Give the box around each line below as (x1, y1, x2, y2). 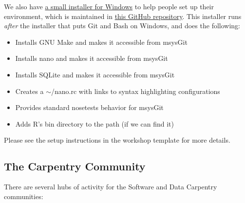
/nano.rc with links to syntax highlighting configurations (51, 86, 220, 96)
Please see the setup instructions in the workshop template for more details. (4, 135, 230, 145)
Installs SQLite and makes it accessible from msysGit (15, 69, 175, 79)
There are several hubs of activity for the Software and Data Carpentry (4, 182, 217, 192)
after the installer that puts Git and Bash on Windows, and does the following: (4, 20, 240, 31)
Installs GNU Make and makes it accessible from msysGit (15, 37, 188, 47)
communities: (4, 191, 43, 201)
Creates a (15, 86, 44, 96)
